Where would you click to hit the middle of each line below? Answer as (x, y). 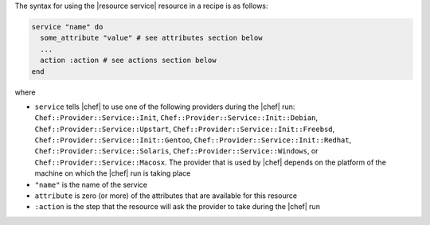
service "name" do (67, 27)
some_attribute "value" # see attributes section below (151, 38)
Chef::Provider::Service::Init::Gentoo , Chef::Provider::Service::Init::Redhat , (193, 140)
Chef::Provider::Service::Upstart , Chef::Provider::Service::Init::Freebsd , (185, 129)
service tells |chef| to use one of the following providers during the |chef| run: (165, 107)
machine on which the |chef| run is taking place (113, 173)
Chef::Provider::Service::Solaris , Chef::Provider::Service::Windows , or (176, 151)
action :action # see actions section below (128, 60)
